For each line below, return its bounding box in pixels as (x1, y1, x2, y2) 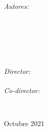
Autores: (4, 1, 29, 11)
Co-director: (4, 85, 40, 95)
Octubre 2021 (4, 118, 45, 128)
